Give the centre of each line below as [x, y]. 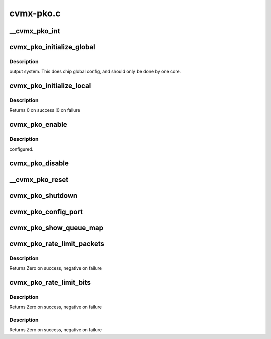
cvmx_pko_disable [39, 164]
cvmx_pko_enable [38, 125]
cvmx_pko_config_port [46, 211]
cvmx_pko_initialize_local [50, 86]
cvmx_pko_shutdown [43, 196]
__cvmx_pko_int [35, 31]
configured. [21, 149]
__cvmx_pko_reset [39, 180]
